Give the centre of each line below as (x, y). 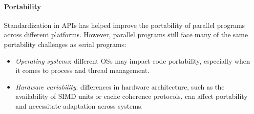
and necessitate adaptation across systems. (79, 105)
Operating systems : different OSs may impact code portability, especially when (133, 60)
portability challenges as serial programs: (65, 44)
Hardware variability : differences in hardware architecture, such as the (120, 86)
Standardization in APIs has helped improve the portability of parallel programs (125, 25)
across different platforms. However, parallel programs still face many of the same (126, 34)
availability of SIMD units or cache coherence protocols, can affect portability (131, 96)
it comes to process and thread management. (82, 70)
